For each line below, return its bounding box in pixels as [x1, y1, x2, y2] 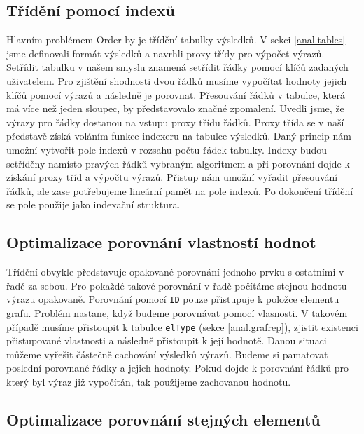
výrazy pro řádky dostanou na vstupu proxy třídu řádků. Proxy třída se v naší [6, 114, 344, 129]
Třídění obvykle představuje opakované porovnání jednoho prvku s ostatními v [6, 264, 344, 279]
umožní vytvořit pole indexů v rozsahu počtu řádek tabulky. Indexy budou [6, 142, 328, 156]
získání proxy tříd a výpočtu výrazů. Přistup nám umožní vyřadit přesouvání [6, 170, 338, 184]
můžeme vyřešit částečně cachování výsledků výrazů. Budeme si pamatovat [6, 346, 328, 361]
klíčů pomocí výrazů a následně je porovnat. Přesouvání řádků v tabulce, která [6, 87, 345, 102]
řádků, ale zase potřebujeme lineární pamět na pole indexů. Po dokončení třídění [6, 183, 353, 198]
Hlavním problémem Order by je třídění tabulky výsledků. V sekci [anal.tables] [6, 32, 346, 47]
